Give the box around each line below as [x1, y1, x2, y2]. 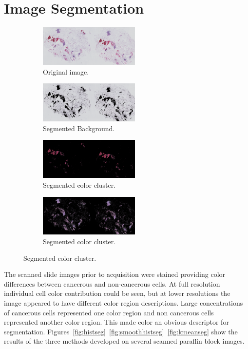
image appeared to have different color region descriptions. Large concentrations [4, 298, 243, 308]
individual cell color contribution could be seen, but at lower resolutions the [4, 288, 230, 298]
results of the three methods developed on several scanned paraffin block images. [4, 336, 245, 346]
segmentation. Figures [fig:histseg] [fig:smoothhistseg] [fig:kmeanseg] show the [4, 326, 238, 336]
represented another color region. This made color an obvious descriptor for [4, 317, 229, 327]
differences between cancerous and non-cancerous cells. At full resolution [4, 278, 220, 289]
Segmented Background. [43, 123, 115, 133]
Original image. [43, 66, 89, 77]
